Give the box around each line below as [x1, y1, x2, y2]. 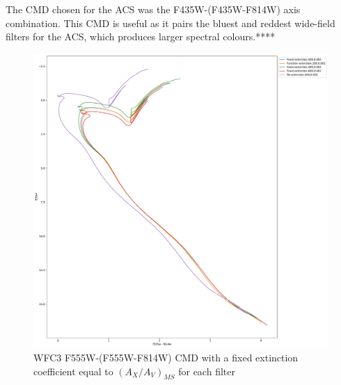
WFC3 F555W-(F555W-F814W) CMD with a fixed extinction [33, 350, 299, 364]
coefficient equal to [33, 363, 113, 378]
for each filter [178, 363, 235, 378]
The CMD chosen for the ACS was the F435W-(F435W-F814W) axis [6, 2, 301, 16]
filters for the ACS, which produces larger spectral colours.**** [6, 29, 276, 44]
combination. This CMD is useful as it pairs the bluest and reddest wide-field [6, 15, 335, 30]
